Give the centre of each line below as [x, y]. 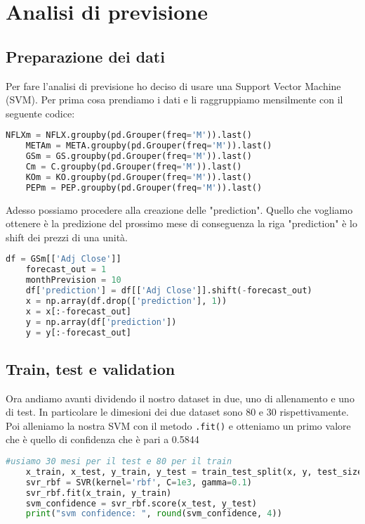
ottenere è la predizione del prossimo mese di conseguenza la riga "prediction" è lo [181, 223]
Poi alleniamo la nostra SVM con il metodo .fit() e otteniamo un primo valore [178, 425]
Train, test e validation [91, 368]
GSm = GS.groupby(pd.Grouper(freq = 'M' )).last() [139, 156]
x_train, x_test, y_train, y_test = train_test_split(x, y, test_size [194, 472]
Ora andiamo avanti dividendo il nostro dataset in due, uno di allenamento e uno [180, 398]
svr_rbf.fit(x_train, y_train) [99, 493]
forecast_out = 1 [66, 270]
